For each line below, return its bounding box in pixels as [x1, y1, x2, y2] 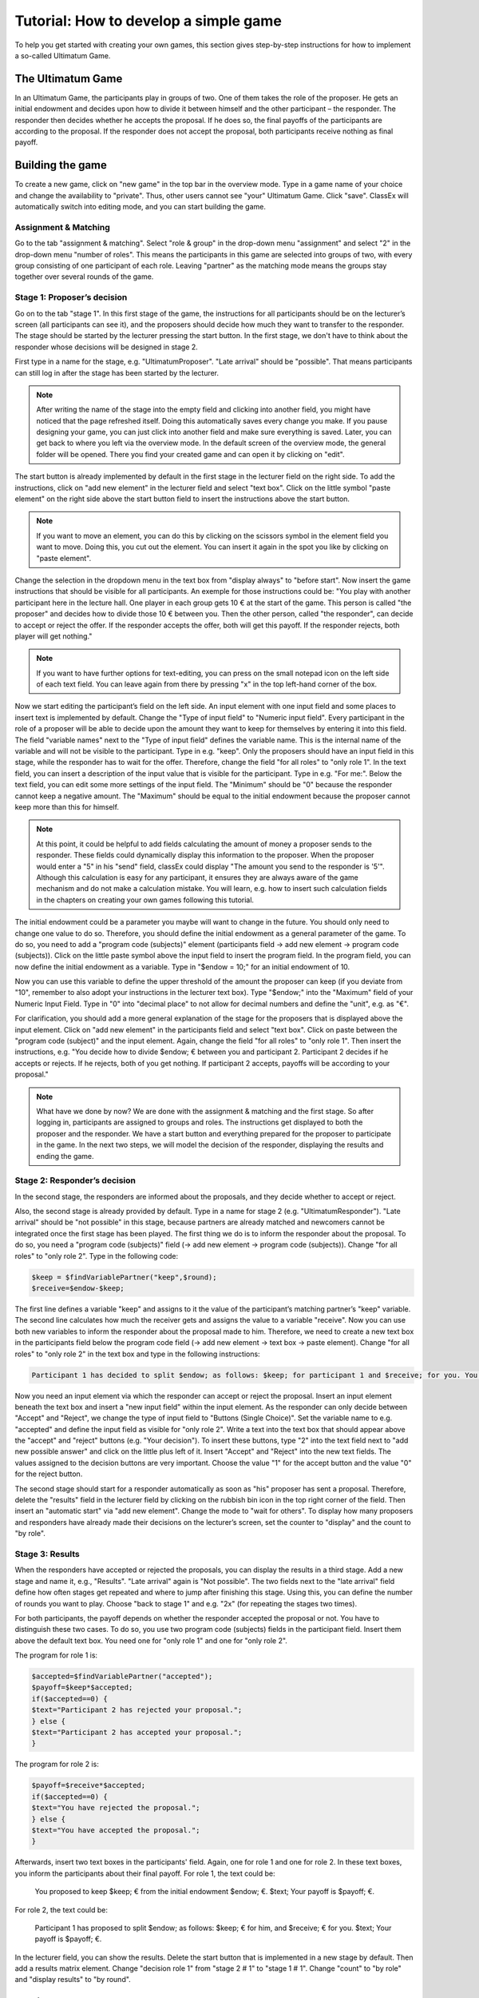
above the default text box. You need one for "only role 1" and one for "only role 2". [14, 1635, 287, 1646]
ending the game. [36, 1151, 95, 1160]
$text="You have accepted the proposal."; [31, 1825, 200, 1834]
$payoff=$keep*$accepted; [31, 1683, 133, 1692]
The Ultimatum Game [14, 72, 123, 86]
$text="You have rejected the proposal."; [31, 1803, 200, 1813]
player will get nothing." [14, 631, 93, 641]
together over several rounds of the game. [14, 272, 154, 281]
